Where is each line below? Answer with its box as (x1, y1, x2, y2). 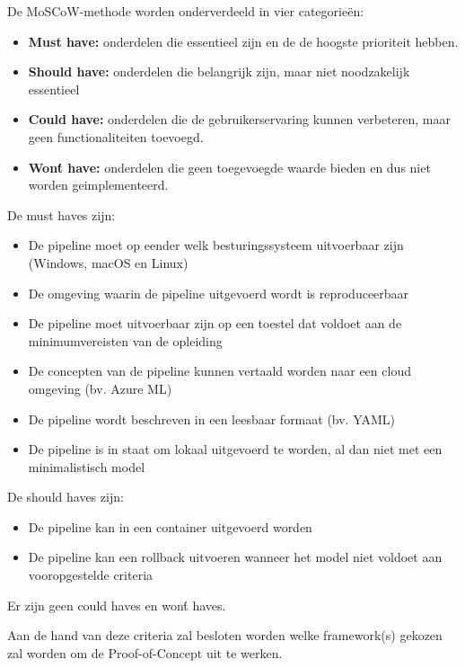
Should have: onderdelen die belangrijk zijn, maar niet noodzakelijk (28, 62, 410, 81)
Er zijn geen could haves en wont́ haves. (7, 595, 226, 614)
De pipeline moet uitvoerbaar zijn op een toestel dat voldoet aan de (28, 314, 402, 333)
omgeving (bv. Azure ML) (28, 379, 172, 397)
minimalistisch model (28, 457, 145, 476)
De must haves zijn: (7, 205, 116, 224)
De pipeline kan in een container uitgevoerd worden (28, 517, 312, 536)
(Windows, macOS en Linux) (28, 253, 189, 272)
